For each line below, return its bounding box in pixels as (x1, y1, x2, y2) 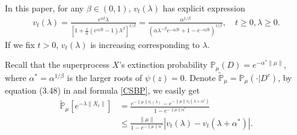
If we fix (5, 38, 35, 50)
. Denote (184, 71, 216, 83)
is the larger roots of (67, 71, 142, 83)
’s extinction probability (119, 58, 207, 71)
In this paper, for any (5, 2, 84, 14)
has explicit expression (162, 2, 245, 14)
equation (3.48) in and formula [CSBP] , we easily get (5, 84, 200, 97)
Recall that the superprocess (5, 58, 109, 71)
